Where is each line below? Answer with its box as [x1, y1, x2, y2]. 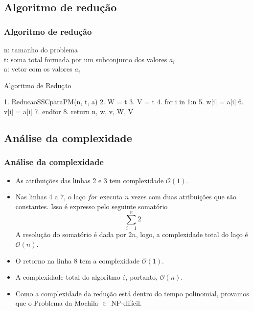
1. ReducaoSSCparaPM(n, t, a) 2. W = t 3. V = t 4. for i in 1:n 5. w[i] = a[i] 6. [4, 96, 244, 107]
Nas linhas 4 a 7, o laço [15, 191, 86, 202]
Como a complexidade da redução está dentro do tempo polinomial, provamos [15, 288, 249, 298]
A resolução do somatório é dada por [15, 229, 126, 239]
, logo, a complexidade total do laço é [136, 229, 248, 239]
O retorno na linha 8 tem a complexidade [15, 255, 140, 265]
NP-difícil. [111, 298, 142, 308]
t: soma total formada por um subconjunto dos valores [4, 54, 167, 64]
